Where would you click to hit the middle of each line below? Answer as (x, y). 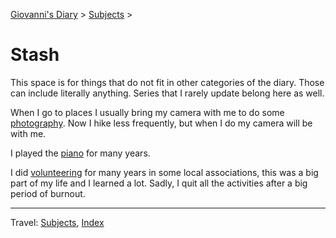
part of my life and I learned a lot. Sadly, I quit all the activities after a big (159, 183)
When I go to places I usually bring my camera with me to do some (147, 112)
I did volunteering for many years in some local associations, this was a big (164, 172)
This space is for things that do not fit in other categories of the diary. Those (167, 82)
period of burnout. (48, 193)
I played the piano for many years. (80, 153)
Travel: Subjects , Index (57, 222)
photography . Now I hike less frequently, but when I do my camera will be (161, 123)
